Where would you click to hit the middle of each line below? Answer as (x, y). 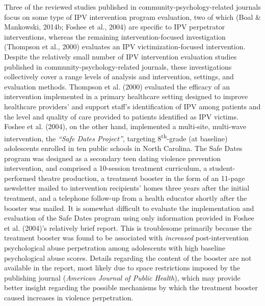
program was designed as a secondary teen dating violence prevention (113, 158)
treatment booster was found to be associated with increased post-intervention (126, 238)
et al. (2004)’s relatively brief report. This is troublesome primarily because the (128, 227)
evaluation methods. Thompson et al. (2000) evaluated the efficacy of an (117, 86)
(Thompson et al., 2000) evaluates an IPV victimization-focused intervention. (125, 47)
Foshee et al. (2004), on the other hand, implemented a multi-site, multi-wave (125, 126)
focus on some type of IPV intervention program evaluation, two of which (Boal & (132, 17)
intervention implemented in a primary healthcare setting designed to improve (126, 96)
